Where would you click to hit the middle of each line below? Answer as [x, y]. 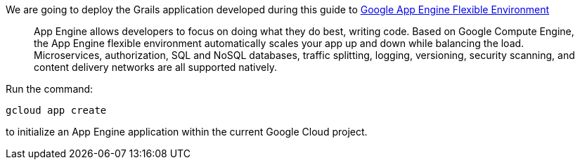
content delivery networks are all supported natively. [155, 67]
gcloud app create [56, 110]
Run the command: [50, 89]
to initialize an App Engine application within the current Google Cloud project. [187, 132]
